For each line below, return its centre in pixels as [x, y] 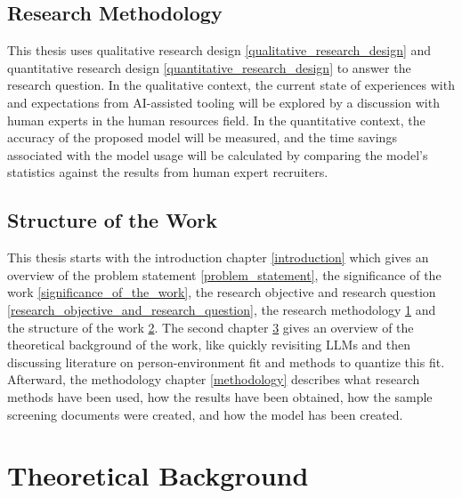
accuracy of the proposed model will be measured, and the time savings [202, 137]
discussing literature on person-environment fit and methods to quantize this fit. [226, 361]
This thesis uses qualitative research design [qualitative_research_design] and [219, 50]
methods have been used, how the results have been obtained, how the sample [220, 396]
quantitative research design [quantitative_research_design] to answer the [209, 67]
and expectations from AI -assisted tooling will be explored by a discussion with [223, 102]
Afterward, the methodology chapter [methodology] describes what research [214, 379]
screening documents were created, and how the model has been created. [205, 414]
